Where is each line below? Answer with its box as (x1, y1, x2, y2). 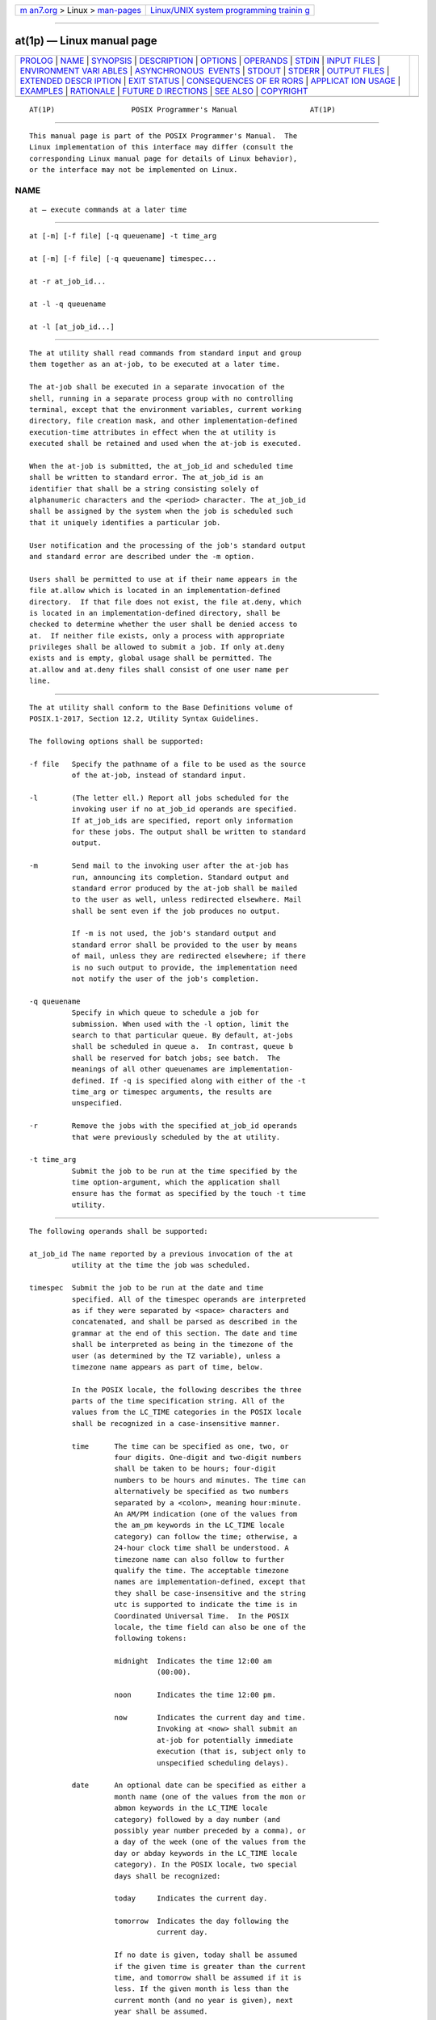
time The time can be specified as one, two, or (71, 1441, 290, 1450)
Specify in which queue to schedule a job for (71, 1008, 260, 1017)
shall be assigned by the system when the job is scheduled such (29, 507, 294, 516)
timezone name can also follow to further (114, 1555, 285, 1563)
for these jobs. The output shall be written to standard (71, 827, 306, 836)
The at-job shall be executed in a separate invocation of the (29, 382, 285, 392)
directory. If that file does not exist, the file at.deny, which (29, 597, 302, 606)
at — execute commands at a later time (29, 205, 187, 214)
